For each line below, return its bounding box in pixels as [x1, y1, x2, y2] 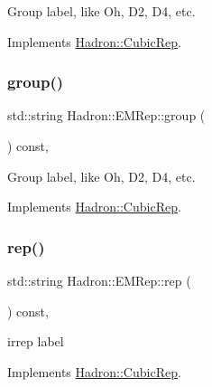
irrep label [7, 332, 64, 351]
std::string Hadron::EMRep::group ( [7, 106, 206, 125]
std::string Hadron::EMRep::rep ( [7, 271, 191, 289]
